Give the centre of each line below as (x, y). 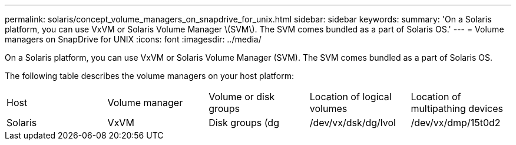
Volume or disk (242, 97)
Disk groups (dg (244, 123)
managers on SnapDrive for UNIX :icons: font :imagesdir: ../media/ (133, 39)
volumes (328, 108)
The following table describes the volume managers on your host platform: (149, 76)
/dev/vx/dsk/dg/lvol (353, 123)
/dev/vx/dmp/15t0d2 (456, 123)
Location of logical (350, 97)
